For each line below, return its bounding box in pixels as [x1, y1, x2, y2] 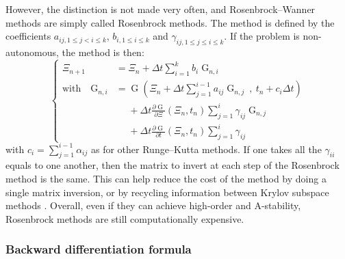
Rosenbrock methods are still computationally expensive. [5, 211, 244, 226]
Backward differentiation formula [5, 241, 192, 258]
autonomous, [5, 44, 59, 59]
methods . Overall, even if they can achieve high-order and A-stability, [5, 198, 301, 213]
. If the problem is [224, 29, 300, 43]
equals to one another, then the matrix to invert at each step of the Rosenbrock [5, 158, 340, 172]
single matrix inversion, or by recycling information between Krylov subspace [5, 185, 329, 199]
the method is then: [62, 44, 144, 59]
